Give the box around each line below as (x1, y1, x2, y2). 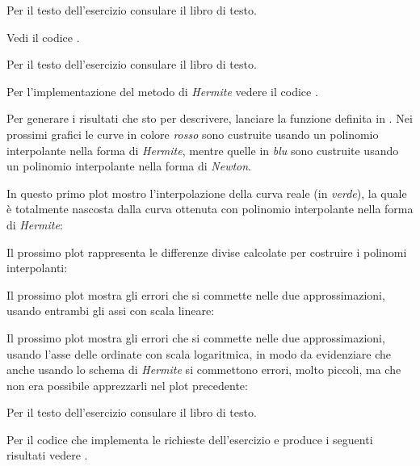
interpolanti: (6, 259, 68, 276)
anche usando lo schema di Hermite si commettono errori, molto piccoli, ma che (6, 361, 401, 378)
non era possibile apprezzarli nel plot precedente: (6, 376, 248, 393)
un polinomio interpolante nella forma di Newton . (6, 157, 252, 174)
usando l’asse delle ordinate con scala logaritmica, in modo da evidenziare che (6, 345, 392, 362)
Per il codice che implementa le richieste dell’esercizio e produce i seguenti (6, 430, 373, 447)
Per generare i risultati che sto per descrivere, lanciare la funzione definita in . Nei (6, 110, 413, 127)
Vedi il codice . (6, 28, 80, 45)
